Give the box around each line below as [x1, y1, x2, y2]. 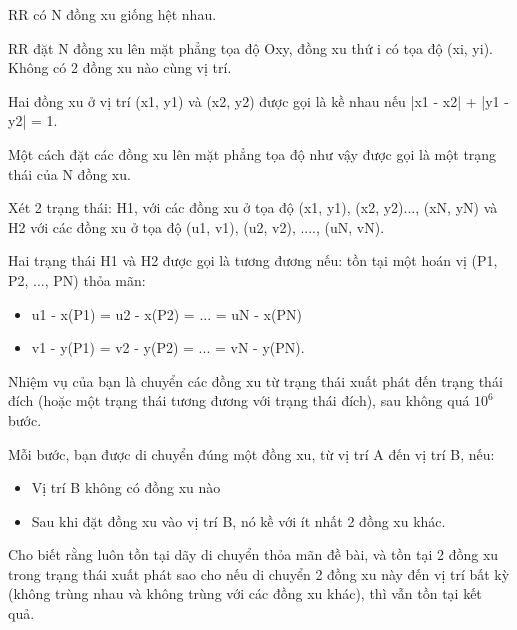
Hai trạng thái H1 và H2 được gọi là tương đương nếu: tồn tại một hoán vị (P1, [8, 250, 498, 271]
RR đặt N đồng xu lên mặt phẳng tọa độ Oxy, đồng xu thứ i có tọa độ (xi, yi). [8, 37, 493, 58]
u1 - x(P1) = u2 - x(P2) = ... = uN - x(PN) [31, 303, 302, 324]
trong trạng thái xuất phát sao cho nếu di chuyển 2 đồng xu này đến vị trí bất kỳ [8, 563, 510, 584]
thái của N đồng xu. [8, 163, 131, 184]
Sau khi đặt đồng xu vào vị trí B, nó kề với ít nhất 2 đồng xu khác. [31, 510, 446, 531]
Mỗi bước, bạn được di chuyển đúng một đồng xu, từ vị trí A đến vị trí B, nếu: [8, 443, 495, 464]
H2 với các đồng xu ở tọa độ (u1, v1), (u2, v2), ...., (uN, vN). [8, 216, 385, 237]
